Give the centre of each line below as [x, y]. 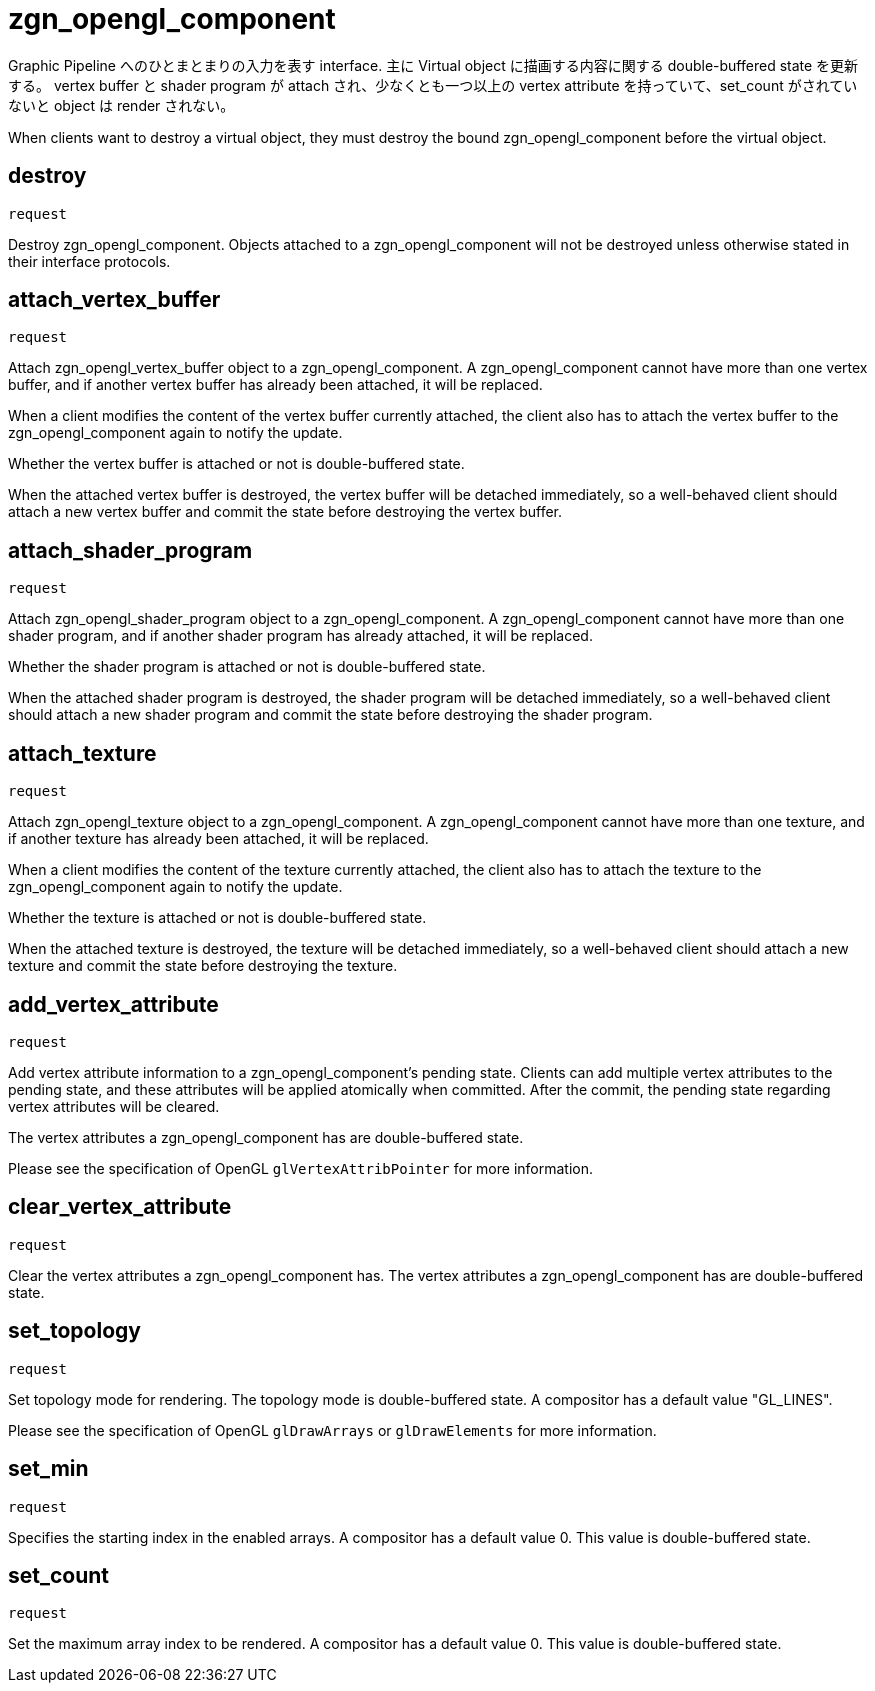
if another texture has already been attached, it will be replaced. [218, 839]
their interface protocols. [89, 261]
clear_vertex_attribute [120, 1207]
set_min [48, 1469]
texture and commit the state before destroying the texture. [203, 966]
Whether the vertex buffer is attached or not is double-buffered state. [236, 464]
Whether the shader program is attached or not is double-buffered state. [247, 667]
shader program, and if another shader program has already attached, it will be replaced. [300, 636]
